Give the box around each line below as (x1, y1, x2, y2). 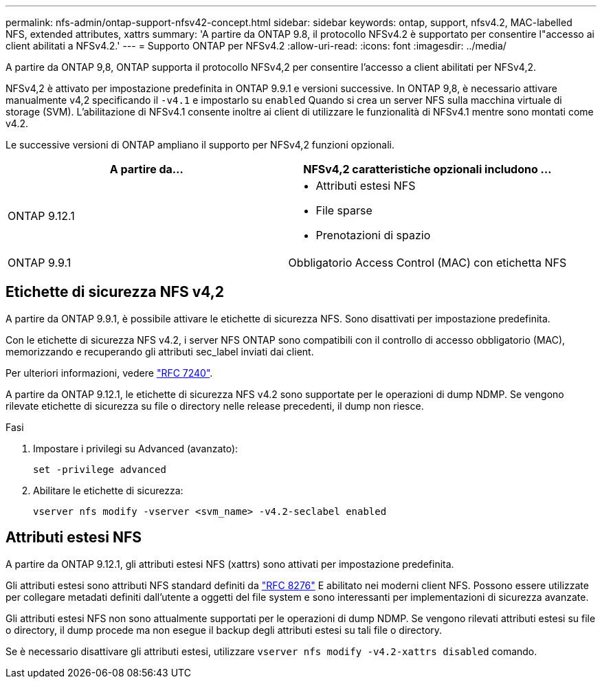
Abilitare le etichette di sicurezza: (33, 484, 183, 496)
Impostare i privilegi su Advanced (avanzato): (33, 442, 238, 454)
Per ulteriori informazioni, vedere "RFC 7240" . (5, 366, 213, 379)
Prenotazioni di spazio (315, 228, 431, 242)
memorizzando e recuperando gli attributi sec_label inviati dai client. (5, 345, 314, 357)
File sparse (315, 203, 372, 217)
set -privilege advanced (33, 463, 166, 475)
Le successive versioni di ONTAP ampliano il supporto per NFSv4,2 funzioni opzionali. (5, 139, 394, 151)
